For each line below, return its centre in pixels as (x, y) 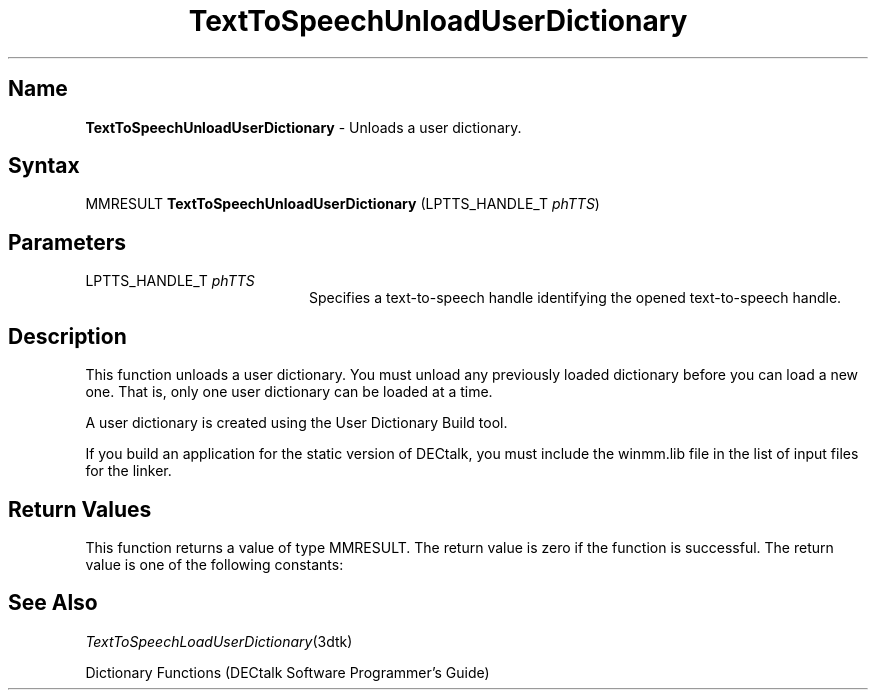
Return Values (80, 509)
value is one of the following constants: (214, 564)
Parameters (67, 242)
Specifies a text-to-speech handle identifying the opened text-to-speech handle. (575, 298)
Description (67, 336)
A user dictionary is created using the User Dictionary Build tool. (296, 423)
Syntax (44, 166)
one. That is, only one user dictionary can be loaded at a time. (289, 392)
